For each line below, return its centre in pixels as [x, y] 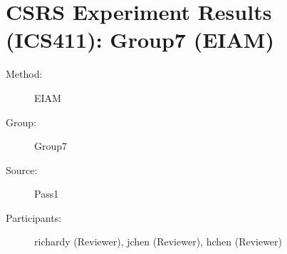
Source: [22, 169]
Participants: [34, 217]
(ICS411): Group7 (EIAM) [140, 40]
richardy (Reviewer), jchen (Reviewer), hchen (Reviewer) [158, 242]
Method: [24, 74]
